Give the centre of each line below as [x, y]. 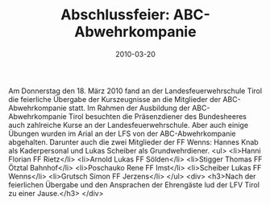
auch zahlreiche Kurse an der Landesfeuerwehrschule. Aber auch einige [128, 125]
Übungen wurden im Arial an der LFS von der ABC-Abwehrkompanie [122, 133]
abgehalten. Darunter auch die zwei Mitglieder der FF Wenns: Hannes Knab [134, 141]
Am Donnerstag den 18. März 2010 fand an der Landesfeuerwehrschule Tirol [135, 91]
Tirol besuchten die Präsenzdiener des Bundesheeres [158, 116]
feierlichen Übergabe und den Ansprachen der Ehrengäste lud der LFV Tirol [134, 184]
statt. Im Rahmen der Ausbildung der [129, 108]
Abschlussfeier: [115, 15]
